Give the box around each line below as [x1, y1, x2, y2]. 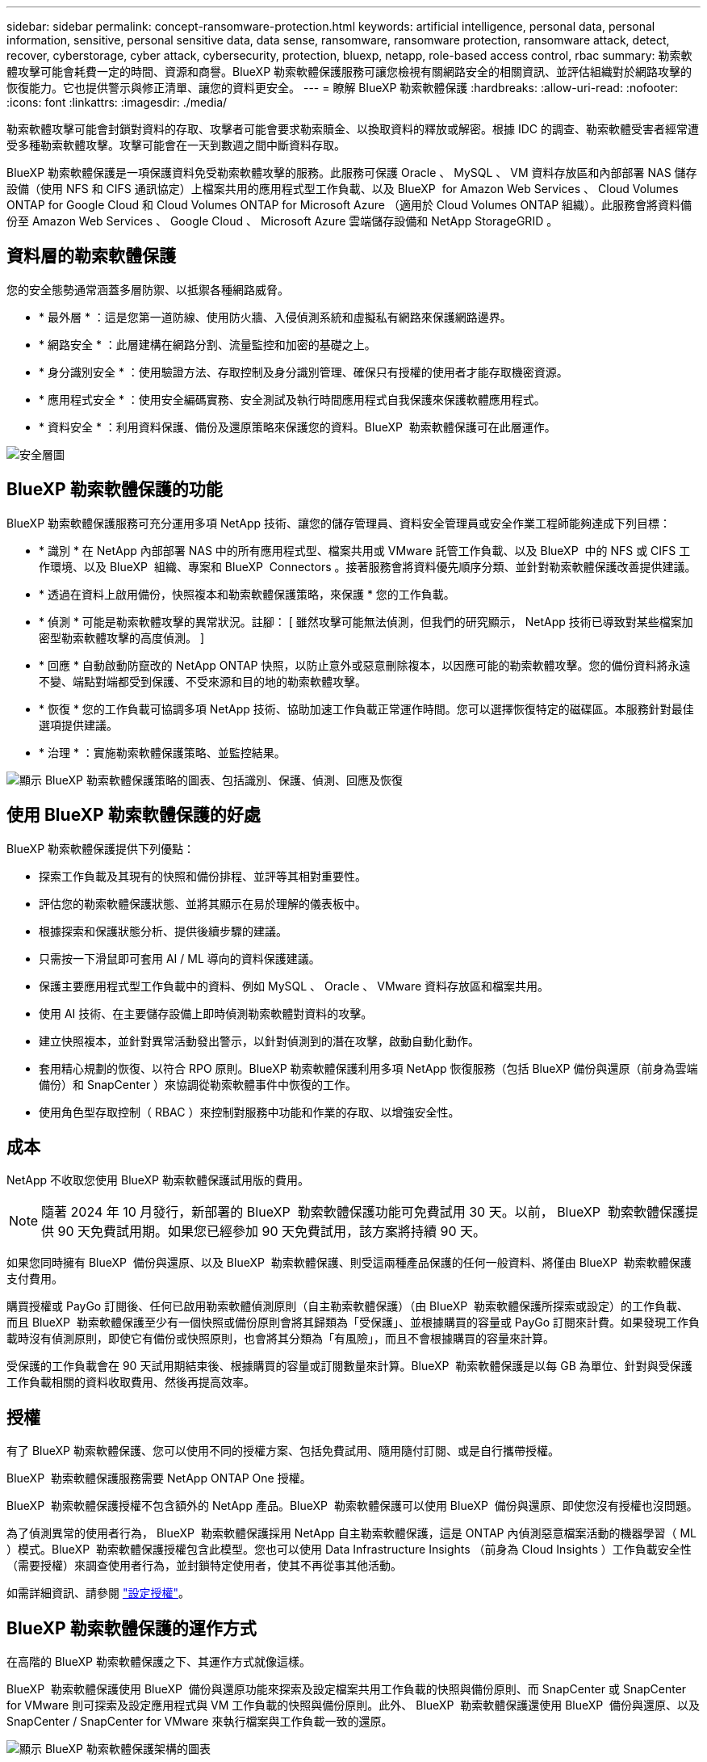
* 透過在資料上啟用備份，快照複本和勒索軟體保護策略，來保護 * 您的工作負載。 [39, 587, 455, 601]
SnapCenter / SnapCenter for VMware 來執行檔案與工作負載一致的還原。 [6, 1714, 393, 1729]
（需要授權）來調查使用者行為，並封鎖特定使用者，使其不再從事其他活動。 [6, 1558, 402, 1573]
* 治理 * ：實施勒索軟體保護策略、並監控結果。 [39, 745, 286, 759]
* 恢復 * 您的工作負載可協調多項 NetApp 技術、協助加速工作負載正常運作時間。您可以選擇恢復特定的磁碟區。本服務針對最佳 [39, 701, 694, 716]
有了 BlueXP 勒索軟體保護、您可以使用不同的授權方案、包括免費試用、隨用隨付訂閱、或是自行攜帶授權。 [6, 1444, 559, 1458]
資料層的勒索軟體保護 [6, 246, 176, 267]
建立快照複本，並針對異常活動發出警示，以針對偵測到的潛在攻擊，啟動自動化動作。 [39, 1033, 479, 1048]
